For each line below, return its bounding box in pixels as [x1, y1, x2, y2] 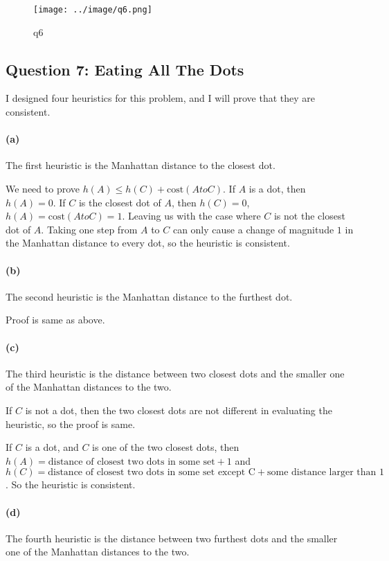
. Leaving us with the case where [122, 208, 261, 223]
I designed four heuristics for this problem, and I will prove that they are [6, 91, 316, 105]
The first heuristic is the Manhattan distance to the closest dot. [6, 158, 275, 172]
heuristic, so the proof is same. [6, 416, 136, 431]
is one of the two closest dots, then [92, 440, 239, 454]
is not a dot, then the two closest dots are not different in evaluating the [25, 402, 332, 417]
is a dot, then [248, 181, 306, 196]
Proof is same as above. [6, 312, 105, 327]
